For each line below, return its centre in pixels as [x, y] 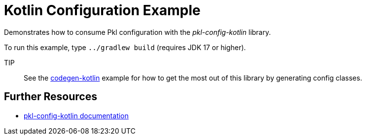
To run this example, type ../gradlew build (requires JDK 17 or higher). [125, 47]
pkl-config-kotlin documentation [76, 115]
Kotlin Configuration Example [102, 10]
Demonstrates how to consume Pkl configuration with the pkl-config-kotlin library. [137, 32]
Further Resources [51, 97]
